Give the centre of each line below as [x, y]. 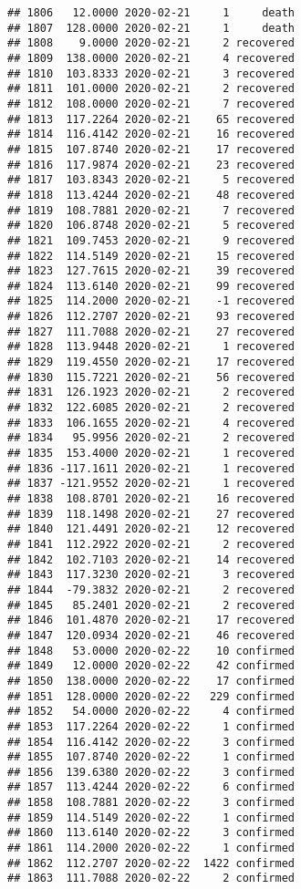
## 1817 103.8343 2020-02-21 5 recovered [151, 180]
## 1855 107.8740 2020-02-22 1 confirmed [151, 757]
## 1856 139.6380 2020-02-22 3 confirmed [151, 772]
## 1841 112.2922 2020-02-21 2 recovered [151, 544]
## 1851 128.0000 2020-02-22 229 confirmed [151, 696]
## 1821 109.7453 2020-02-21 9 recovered [151, 240]
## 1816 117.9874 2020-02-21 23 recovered [151, 165]
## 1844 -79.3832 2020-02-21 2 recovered [151, 589]
